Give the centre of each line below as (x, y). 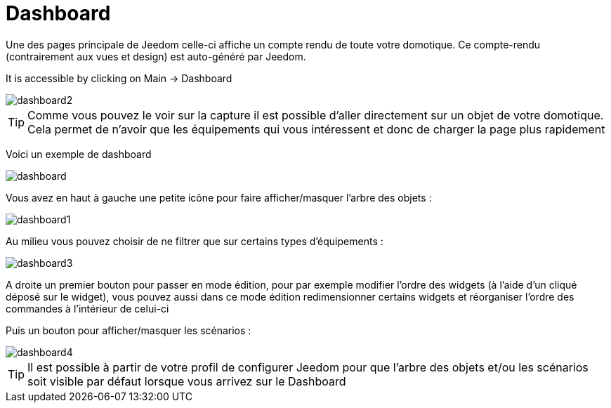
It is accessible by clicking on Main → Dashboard (119, 78)
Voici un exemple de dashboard (79, 154)
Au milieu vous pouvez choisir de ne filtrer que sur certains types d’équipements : (195, 241)
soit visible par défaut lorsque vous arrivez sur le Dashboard (187, 381)
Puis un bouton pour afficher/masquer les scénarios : (129, 330)
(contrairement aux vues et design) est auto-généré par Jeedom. (156, 56)
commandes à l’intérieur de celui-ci (87, 308)
